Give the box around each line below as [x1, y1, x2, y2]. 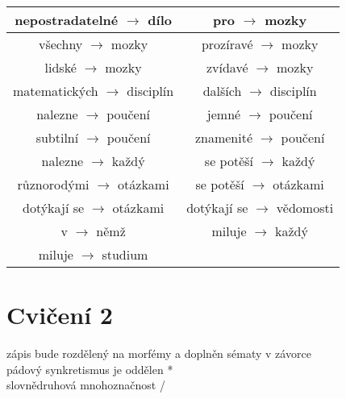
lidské [44, 58, 77, 77]
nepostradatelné [15, 10, 119, 29]
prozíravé [201, 35, 253, 53]
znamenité [194, 128, 253, 147]
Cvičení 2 [6, 298, 113, 331]
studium [102, 245, 148, 264]
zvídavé [206, 58, 248, 77]
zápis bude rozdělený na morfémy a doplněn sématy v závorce [6, 345, 311, 362]
